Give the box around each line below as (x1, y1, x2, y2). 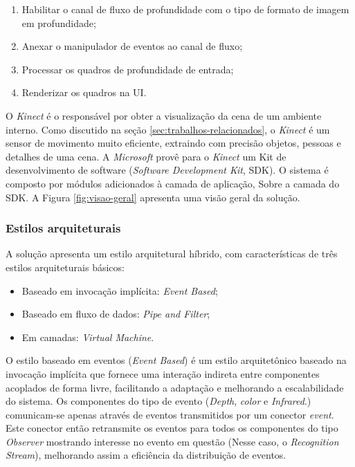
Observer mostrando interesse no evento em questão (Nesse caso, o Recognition (6, 434, 339, 448)
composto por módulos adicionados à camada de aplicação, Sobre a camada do (6, 176, 340, 190)
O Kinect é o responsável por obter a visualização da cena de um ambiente (6, 108, 322, 122)
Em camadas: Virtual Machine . (21, 329, 154, 344)
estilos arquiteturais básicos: (6, 259, 125, 274)
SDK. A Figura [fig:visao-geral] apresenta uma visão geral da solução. (6, 190, 300, 204)
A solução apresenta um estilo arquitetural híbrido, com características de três (6, 246, 338, 261)
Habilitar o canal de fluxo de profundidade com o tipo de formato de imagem (21, 2, 349, 16)
